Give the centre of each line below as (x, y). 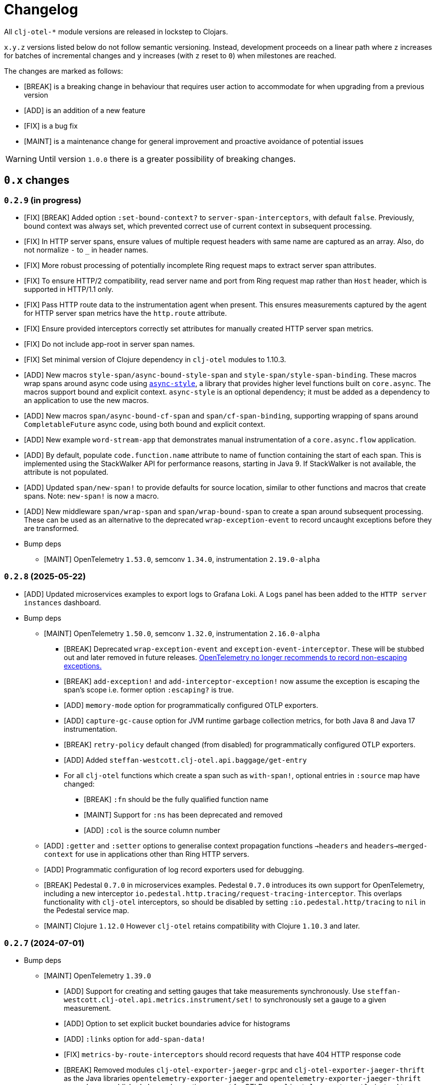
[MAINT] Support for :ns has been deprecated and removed (183, 814)
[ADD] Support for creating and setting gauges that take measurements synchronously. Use (215, 991)
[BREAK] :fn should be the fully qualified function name (176, 799)
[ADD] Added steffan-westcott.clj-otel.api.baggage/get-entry (185, 760)
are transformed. (52, 528)
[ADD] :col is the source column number (152, 830)
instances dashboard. (63, 602)
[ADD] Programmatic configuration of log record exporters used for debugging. (174, 869)
